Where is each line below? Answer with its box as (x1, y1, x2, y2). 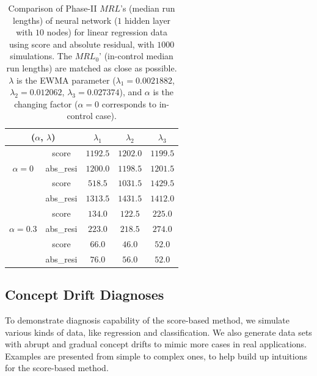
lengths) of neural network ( (13, 13, 118, 26)
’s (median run (120, 2, 175, 14)
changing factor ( (14, 97, 78, 110)
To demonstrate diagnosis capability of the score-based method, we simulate (5, 313, 290, 326)
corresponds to (101, 97, 157, 110)
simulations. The (10, 49, 72, 62)
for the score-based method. (5, 361, 109, 374)
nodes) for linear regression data (46, 26, 167, 38)
